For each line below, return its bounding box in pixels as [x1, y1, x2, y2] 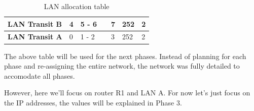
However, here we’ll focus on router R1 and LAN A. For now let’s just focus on [4, 87, 250, 98]
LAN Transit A [8, 31, 62, 42]
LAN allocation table [44, 1, 110, 11]
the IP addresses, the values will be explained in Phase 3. [4, 97, 182, 107]
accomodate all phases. [4, 70, 75, 81]
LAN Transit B [8, 18, 62, 29]
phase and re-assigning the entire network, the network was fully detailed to [4, 61, 240, 71]
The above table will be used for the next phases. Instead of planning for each [4, 50, 246, 61]
